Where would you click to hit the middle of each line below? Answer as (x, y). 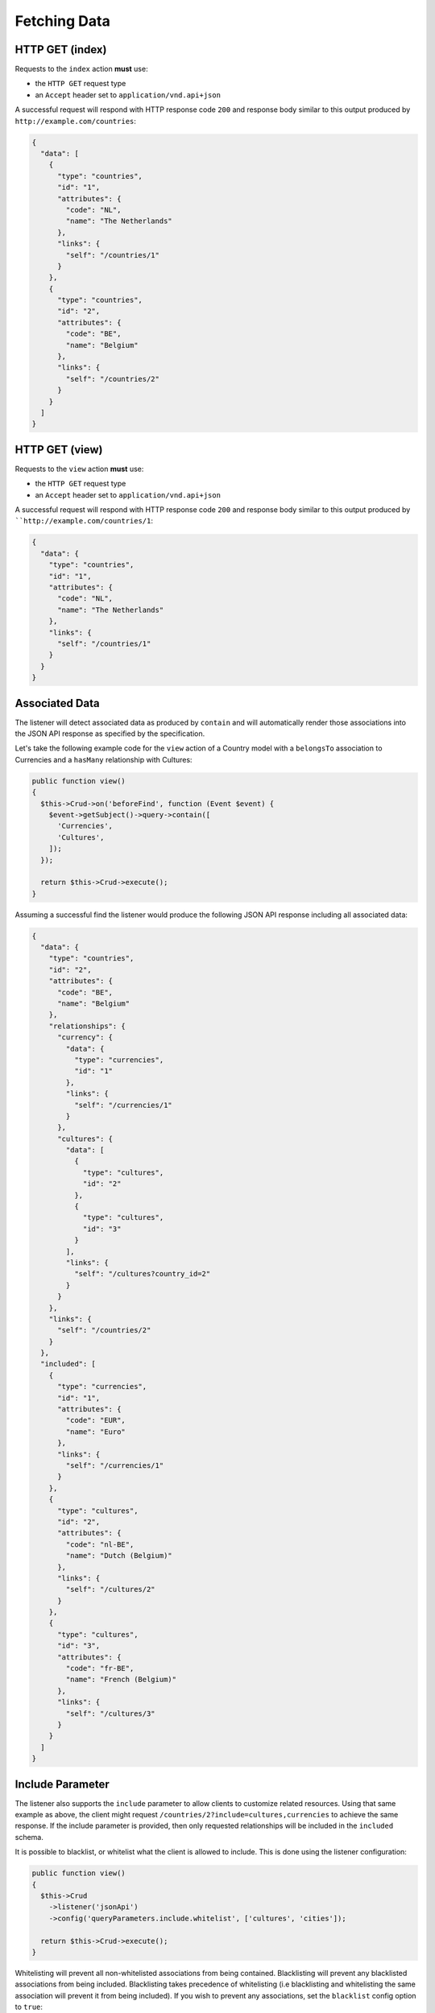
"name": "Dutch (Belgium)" (119, 1556)
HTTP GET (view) (59, 450)
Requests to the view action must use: (79, 469)
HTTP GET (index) (61, 50)
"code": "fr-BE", (100, 1668)
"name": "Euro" (96, 1432)
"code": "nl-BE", (100, 1544)
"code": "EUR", (96, 1420)
